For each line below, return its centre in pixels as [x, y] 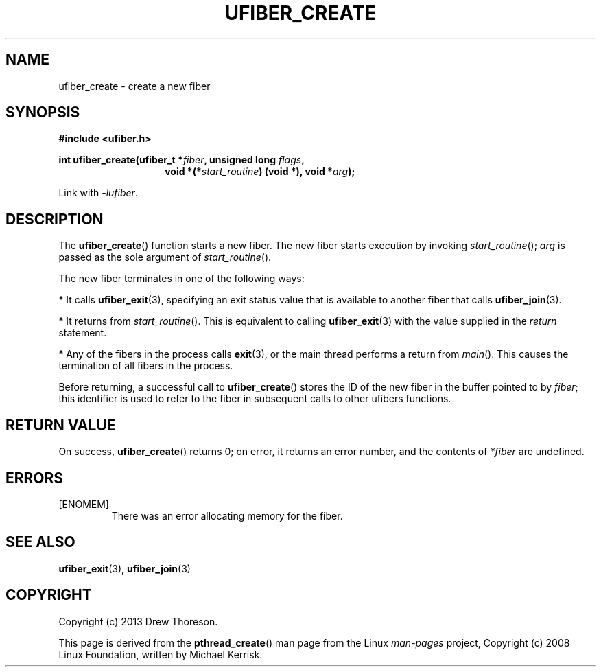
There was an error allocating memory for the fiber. [227, 515]
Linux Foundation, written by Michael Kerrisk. [161, 654]
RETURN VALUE [61, 425]
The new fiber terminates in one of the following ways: [181, 279]
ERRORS [35, 478]
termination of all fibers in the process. [146, 366]
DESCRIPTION [55, 219]
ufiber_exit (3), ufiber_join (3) [125, 568]
